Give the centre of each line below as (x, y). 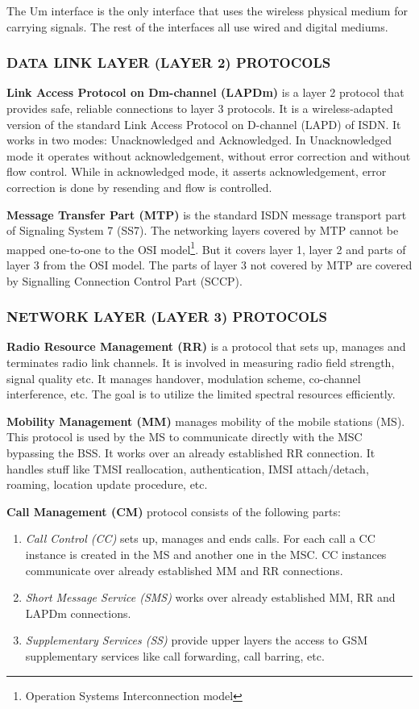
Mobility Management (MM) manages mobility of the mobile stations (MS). (206, 421)
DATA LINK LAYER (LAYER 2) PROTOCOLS (169, 63)
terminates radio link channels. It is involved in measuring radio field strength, (201, 362)
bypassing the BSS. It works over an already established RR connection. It (191, 452)
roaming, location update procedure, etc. (107, 484)
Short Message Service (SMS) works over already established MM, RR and (210, 597)
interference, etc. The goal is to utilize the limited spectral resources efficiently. (201, 394)
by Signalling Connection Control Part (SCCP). (124, 280)
